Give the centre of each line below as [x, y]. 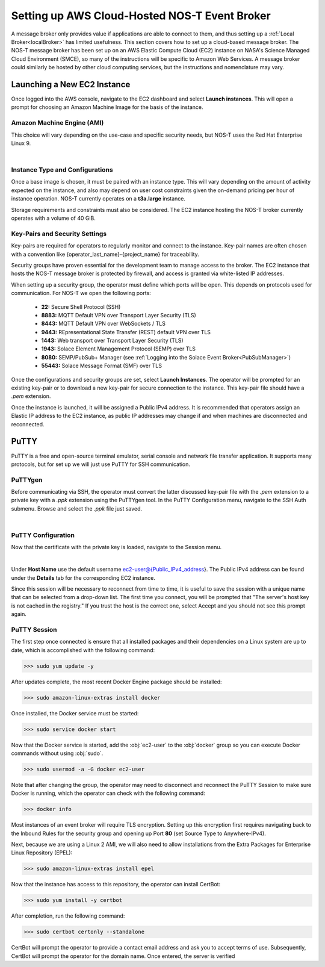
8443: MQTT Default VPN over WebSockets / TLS [103, 324]
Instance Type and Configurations [62, 170]
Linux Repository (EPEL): [42, 853]
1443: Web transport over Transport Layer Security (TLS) [112, 341]
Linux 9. [21, 143]
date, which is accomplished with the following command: [83, 650]
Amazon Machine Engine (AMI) [57, 123]
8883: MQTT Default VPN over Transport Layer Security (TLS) [119, 315]
